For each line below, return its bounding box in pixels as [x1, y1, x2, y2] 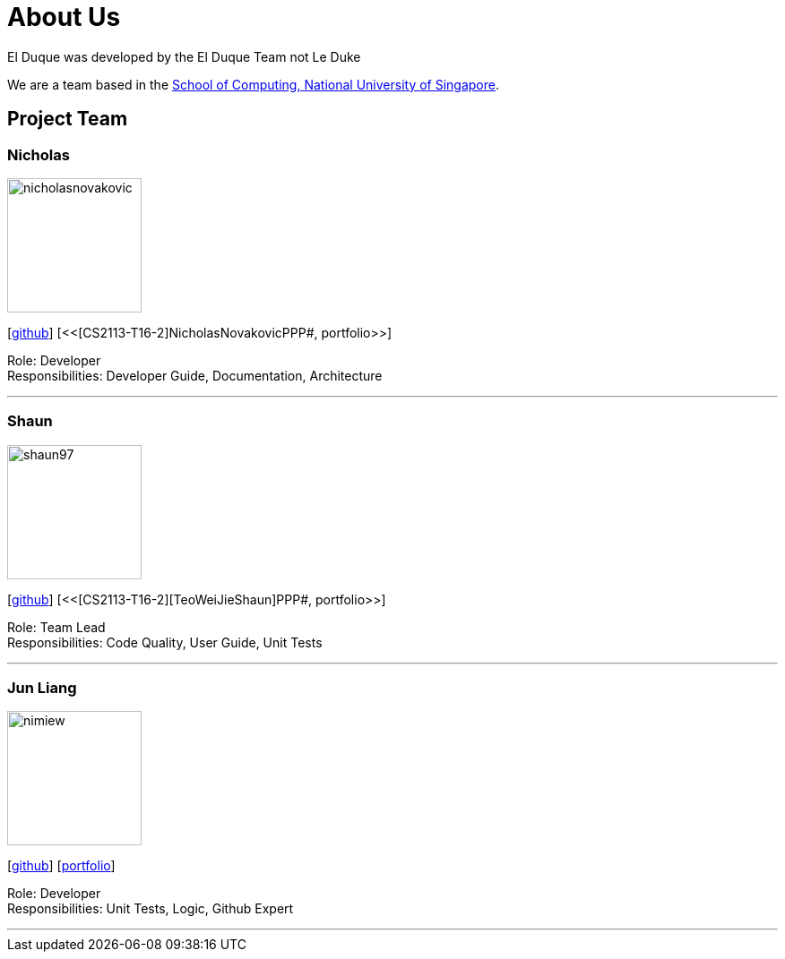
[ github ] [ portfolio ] [7, 858, 116, 874]
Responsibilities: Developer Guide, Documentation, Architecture [7, 367, 383, 383]
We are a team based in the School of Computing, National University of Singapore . [7, 76, 500, 92]
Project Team [7, 107, 128, 131]
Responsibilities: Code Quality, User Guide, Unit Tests [7, 634, 323, 650]
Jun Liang [7, 679, 77, 698]
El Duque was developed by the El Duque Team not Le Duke [7, 48, 361, 64]
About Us [7, 2, 121, 32]
